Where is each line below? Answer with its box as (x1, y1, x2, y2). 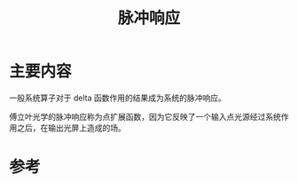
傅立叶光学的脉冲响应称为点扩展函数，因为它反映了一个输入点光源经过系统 (9, 111, 281, 122)
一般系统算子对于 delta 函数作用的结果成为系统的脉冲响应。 (9, 92, 226, 103)
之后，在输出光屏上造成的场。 (16, 122, 126, 133)
